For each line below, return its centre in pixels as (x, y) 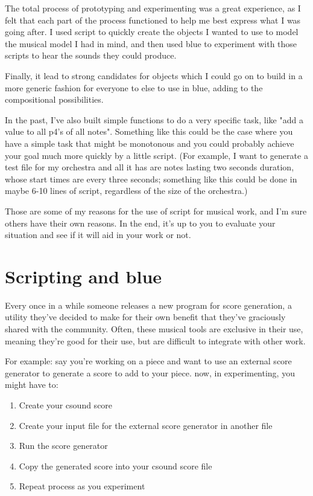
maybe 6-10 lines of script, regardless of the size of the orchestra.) (126, 191)
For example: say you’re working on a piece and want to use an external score (148, 361)
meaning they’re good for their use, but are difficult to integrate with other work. (155, 340)
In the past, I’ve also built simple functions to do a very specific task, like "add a (154, 119)
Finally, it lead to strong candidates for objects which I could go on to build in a (154, 75)
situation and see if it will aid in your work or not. (98, 235)
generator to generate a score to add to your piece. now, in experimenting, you (150, 372)
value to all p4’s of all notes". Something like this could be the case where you (149, 131)
